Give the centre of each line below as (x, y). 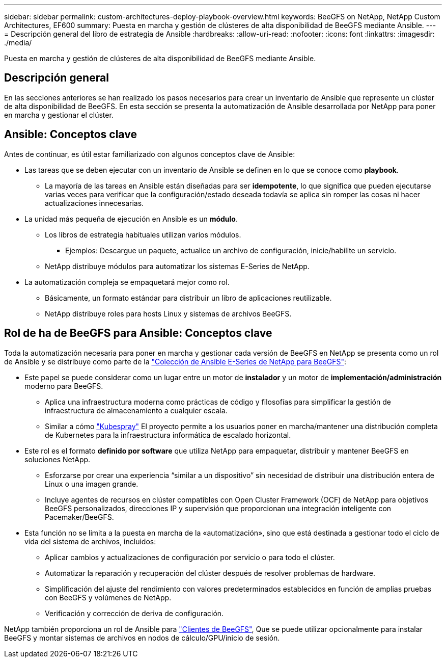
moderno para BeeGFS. (64, 386)
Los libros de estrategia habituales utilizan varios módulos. (143, 234)
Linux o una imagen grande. (92, 484)
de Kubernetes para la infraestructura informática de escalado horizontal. (168, 435)
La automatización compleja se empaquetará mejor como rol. (127, 282)
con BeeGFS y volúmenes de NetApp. (108, 597)
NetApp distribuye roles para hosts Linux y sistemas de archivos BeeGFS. (168, 313)
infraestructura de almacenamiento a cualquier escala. (136, 410)
